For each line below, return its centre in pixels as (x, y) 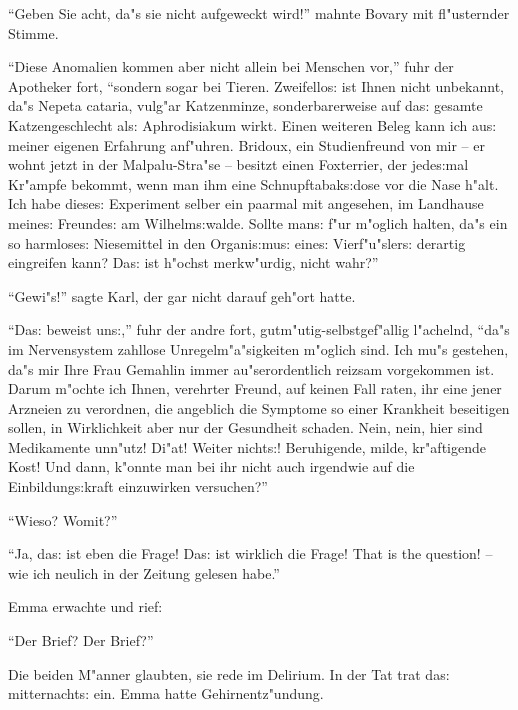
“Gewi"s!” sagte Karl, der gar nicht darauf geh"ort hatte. (182, 295)
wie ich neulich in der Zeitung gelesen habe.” (144, 572)
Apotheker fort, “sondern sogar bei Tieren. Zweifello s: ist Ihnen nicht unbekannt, (256, 85)
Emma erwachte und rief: (85, 606)
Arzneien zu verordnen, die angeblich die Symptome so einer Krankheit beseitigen (259, 407)
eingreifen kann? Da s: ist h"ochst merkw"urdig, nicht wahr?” (193, 262)
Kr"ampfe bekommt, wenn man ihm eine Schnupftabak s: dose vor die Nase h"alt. (253, 183)
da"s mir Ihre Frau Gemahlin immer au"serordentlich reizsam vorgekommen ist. (251, 368)
